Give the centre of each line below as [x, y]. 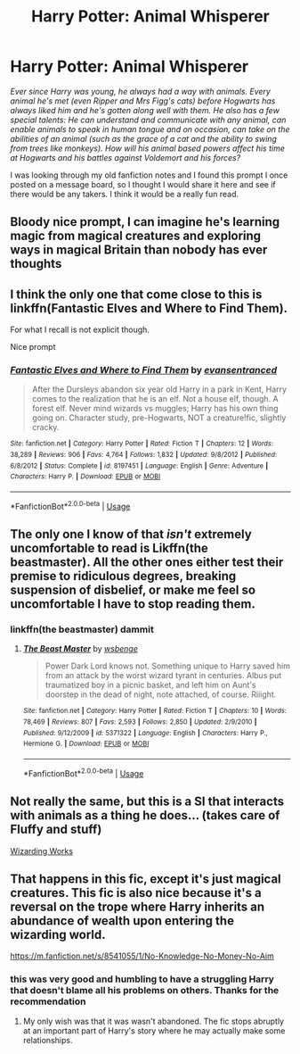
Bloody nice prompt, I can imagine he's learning [145, 222]
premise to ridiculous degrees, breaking [123, 576]
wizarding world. [58, 934]
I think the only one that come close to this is [136, 294]
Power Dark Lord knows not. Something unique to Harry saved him [168, 666]
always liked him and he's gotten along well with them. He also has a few [145, 110]
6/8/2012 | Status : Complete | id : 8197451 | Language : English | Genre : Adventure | [139, 466]
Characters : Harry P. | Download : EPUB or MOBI [85, 477]
